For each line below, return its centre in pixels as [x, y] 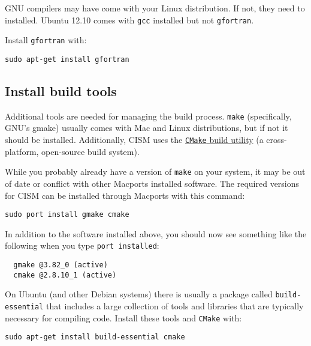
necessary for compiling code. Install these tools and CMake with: [123, 317]
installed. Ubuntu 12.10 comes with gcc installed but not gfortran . [129, 20]
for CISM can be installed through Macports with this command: [125, 195]
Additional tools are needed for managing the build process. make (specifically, [148, 116]
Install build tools [61, 90]
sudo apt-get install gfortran [67, 59]
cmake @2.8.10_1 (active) [65, 275]
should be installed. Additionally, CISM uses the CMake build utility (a [134, 140]
